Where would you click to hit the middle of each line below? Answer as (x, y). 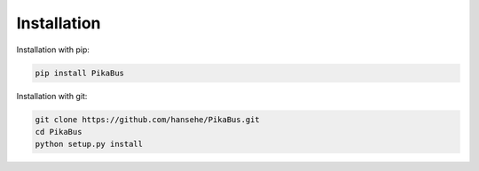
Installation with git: (52, 96)
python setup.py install (89, 144)
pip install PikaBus (79, 73)
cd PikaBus (59, 132)
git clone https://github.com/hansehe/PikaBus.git (148, 119)
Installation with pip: (53, 50)
